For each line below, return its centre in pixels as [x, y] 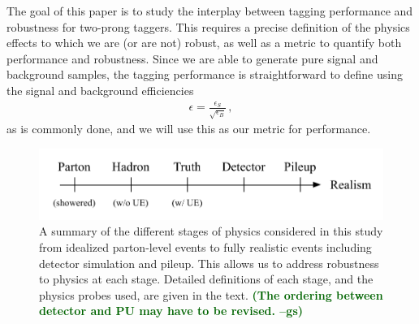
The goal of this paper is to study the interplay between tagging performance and [210, 11]
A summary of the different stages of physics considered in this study [211, 231]
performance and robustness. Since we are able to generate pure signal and [192, 58]
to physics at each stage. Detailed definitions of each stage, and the [206, 279]
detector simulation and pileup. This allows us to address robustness [209, 263]
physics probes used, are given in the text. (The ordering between [211, 294]
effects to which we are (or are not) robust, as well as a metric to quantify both [204, 43]
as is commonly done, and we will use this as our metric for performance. [189, 129]
